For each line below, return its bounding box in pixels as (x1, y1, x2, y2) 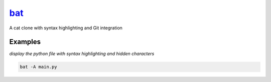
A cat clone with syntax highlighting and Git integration (9, 25, 123, 31)
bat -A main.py (20, 64, 57, 70)
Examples (9, 38, 41, 46)
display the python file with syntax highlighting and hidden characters (9, 51, 155, 57)
